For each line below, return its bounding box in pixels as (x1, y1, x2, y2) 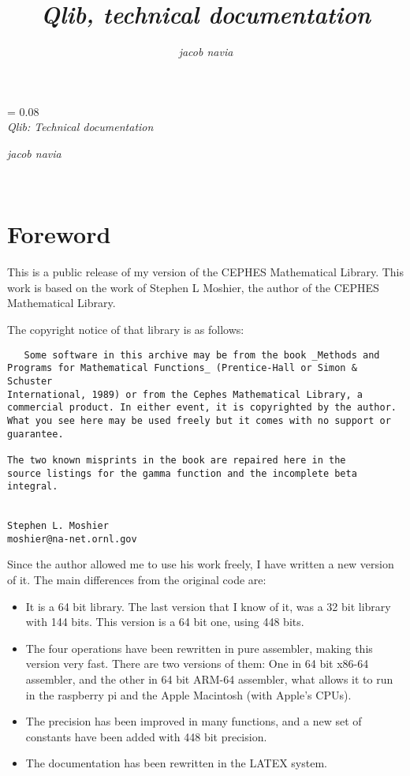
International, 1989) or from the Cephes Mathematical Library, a (7, 388, 363, 400)
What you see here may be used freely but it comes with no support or (7, 414, 391, 426)
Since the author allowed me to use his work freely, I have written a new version (7, 556, 394, 572)
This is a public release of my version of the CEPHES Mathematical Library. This (7, 264, 404, 280)
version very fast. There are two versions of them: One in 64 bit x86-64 (25, 655, 369, 672)
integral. (7, 481, 58, 493)
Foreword (7, 218, 111, 250)
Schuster (7, 375, 53, 387)
